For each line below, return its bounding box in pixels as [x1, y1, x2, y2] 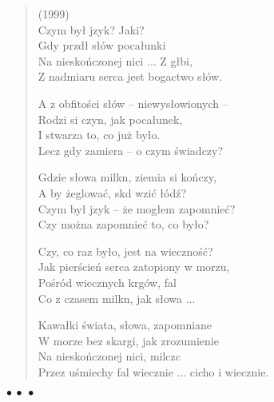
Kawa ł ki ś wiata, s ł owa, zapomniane [38, 316, 212, 333]
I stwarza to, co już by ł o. [38, 126, 161, 143]
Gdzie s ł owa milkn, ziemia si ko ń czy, [38, 169, 216, 185]
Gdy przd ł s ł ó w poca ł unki [38, 37, 166, 54]
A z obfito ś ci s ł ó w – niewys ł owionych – [38, 94, 228, 111]
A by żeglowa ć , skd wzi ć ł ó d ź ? [38, 184, 187, 201]
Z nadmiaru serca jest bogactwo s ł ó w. [38, 68, 222, 85]
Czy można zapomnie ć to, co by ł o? [38, 216, 209, 233]
